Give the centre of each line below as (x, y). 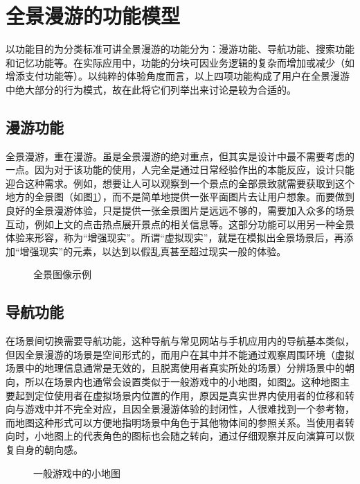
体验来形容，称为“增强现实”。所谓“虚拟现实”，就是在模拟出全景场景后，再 (175, 237)
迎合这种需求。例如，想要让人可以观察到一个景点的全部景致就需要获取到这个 (180, 183)
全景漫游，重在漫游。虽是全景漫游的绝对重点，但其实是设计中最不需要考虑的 (180, 156)
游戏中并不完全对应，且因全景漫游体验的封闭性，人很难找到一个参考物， (189, 409)
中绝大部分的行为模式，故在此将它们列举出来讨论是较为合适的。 (151, 89)
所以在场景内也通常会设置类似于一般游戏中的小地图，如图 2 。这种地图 (182, 382)
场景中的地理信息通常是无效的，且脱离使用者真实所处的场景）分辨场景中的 (175, 368)
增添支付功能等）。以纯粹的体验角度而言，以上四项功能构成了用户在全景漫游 (178, 76)
